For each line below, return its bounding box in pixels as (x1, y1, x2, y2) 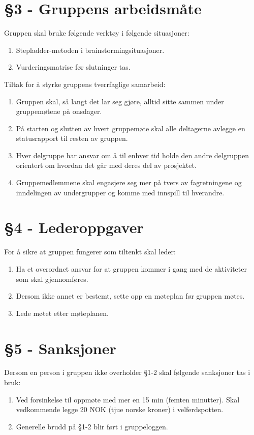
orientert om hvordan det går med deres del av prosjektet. (16, 160, 197, 170)
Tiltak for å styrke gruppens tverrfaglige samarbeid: (4, 78, 166, 89)
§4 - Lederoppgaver (4, 217, 144, 238)
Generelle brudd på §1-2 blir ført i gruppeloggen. (16, 421, 168, 431)
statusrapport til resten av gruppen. (16, 133, 128, 143)
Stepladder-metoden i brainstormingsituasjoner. (16, 44, 165, 55)
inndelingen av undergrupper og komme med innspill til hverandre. (16, 187, 225, 197)
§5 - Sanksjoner (4, 337, 116, 358)
